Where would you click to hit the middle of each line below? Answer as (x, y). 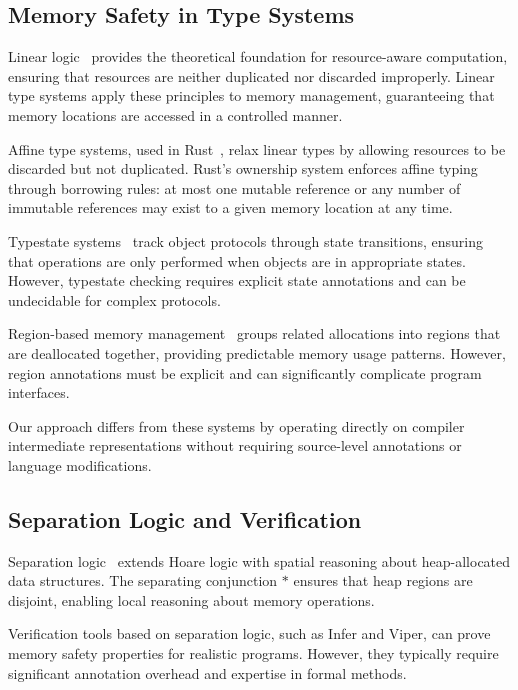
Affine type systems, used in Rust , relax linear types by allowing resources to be (257, 148)
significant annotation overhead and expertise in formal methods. (207, 672)
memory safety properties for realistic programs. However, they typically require (253, 653)
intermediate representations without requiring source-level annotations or (235, 445)
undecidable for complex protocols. (114, 299)
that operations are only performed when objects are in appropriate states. (237, 260)
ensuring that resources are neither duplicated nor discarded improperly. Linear (251, 75)
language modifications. (80, 464)
